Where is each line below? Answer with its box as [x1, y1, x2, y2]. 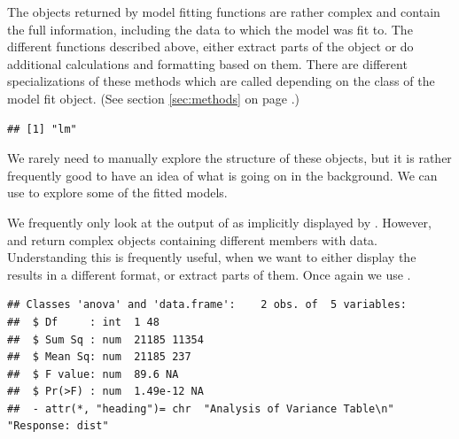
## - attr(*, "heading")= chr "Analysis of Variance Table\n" [7, 402, 394, 415]
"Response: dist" [7, 420, 109, 433]
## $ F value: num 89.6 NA [7, 367, 179, 381]
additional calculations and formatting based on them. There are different [7, 54, 408, 73]
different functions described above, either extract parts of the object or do [7, 37, 414, 56]
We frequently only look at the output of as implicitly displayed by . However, [7, 212, 432, 231]
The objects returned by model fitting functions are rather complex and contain [7, 3, 440, 20]
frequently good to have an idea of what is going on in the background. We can [7, 166, 438, 184]
